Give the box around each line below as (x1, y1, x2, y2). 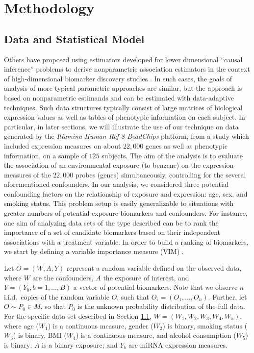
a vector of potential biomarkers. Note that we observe (73, 282, 238, 292)
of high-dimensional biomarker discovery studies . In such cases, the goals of (4, 73, 232, 83)
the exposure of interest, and (103, 272, 189, 282)
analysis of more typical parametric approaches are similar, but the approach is (4, 83, 242, 93)
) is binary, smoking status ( (162, 320, 248, 330)
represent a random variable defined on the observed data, (66, 263, 242, 273)
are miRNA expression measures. (128, 339, 228, 350)
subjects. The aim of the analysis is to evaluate (102, 150, 243, 160)
